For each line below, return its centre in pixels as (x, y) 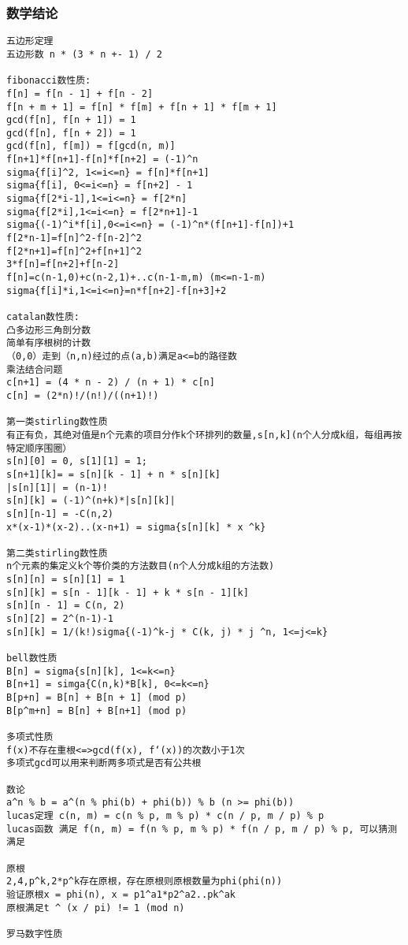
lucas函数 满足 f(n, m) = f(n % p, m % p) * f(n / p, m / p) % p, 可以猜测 (202, 829)
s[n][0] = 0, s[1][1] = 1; (77, 461)
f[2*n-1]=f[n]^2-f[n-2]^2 (74, 238)
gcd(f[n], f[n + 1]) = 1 (71, 120)
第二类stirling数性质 (57, 553)
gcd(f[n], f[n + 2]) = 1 (71, 133)
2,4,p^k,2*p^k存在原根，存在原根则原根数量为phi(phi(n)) (145, 882)
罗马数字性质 (35, 934)
